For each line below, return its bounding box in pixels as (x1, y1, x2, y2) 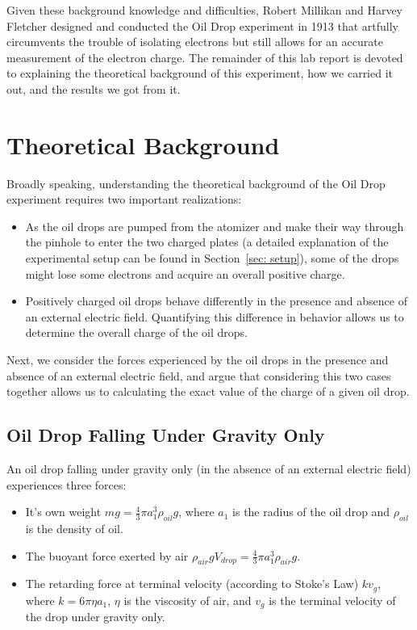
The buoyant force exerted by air (25, 547, 189, 564)
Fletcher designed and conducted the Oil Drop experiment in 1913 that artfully (6, 17, 398, 34)
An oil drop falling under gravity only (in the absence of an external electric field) (6, 460, 411, 477)
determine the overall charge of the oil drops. (25, 324, 248, 341)
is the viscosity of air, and (123, 591, 252, 608)
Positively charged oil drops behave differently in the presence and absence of (25, 292, 407, 309)
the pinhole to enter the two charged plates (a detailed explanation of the (25, 233, 389, 250)
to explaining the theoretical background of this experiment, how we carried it (6, 65, 394, 82)
